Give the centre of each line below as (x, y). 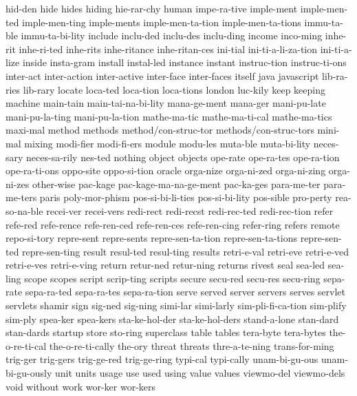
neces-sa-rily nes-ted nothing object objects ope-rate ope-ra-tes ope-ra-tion (183, 157)
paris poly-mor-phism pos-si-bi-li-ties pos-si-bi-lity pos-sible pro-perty (186, 197)
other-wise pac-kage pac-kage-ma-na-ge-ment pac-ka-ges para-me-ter (176, 184)
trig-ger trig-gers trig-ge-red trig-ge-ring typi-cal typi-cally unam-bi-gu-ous (162, 359)
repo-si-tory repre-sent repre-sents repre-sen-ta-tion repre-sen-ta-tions (151, 238)
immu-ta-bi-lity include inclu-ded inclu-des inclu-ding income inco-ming (172, 35)
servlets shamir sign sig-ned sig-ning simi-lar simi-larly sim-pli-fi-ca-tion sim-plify (176, 305)
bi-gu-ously (29, 373)
